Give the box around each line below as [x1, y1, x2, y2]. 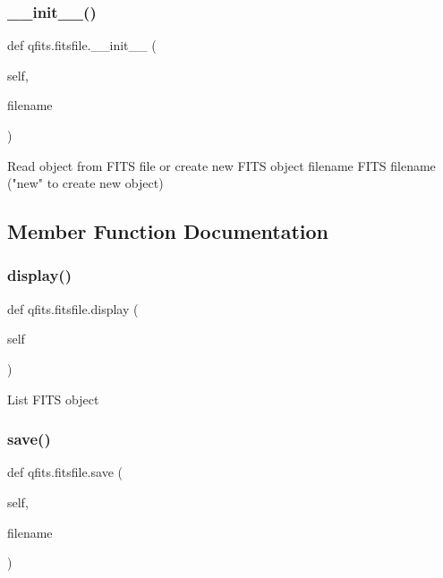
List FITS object [7, 389, 99, 408]
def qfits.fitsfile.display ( [7, 299, 139, 318]
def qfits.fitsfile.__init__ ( [7, 36, 157, 55]
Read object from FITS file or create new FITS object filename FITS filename [7, 156, 436, 174]
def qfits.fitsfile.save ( [7, 463, 123, 481]
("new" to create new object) [7, 174, 164, 192]
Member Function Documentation [7, 217, 329, 245]
